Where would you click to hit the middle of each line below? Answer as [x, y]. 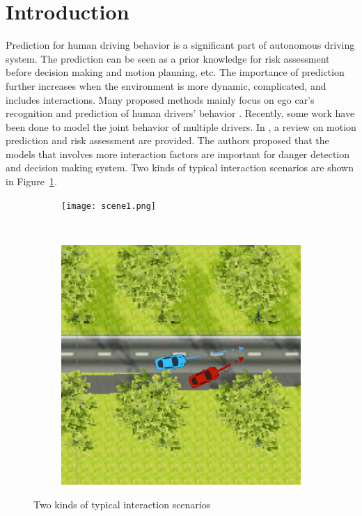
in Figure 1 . [31, 181]
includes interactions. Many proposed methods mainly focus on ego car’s [160, 99]
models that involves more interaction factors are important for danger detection [178, 154]
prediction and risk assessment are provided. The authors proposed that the [167, 140]
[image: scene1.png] [109, 206]
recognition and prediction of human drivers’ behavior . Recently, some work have [180, 113]
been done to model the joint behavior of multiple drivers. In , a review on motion [181, 126]
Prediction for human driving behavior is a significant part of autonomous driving [180, 45]
